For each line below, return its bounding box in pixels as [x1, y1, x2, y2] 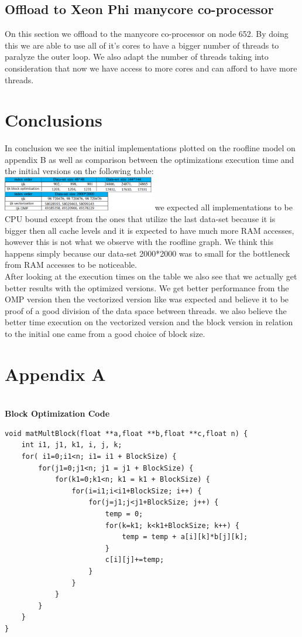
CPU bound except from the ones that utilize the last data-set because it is [5, 213, 276, 225]
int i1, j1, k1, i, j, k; [21, 441, 122, 449]
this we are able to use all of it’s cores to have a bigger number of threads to [5, 39, 279, 51]
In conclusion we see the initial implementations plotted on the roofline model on [5, 142, 296, 154]
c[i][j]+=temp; [105, 556, 164, 564]
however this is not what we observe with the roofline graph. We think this [5, 236, 273, 248]
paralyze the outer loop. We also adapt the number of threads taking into [5, 50, 269, 63]
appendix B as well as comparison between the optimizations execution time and [5, 153, 294, 165]
